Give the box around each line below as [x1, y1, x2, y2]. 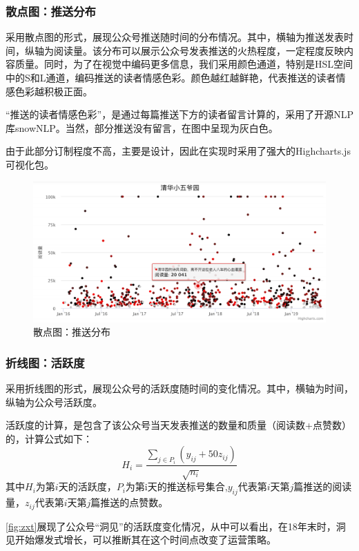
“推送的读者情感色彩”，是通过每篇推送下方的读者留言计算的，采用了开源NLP [6, 107, 353, 122]
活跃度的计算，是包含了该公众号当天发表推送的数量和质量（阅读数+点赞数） [6, 418, 351, 432]
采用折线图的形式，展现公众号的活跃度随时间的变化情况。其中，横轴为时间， [6, 381, 353, 396]
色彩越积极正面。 [14, 84, 93, 98]
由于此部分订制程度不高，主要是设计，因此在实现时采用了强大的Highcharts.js [6, 144, 351, 158]
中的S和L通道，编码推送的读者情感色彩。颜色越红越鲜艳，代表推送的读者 [6, 70, 336, 84]
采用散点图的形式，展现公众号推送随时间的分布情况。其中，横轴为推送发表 [6, 30, 344, 44]
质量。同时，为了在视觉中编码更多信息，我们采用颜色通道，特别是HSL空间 [14, 57, 353, 71]
